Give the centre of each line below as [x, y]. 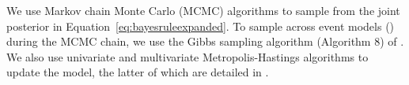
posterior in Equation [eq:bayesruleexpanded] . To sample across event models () [201, 26]
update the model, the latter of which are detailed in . [138, 72]
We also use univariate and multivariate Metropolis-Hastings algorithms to [187, 56]
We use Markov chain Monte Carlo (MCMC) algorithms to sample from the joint [203, 10]
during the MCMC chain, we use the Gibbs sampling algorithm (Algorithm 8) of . [205, 41]
